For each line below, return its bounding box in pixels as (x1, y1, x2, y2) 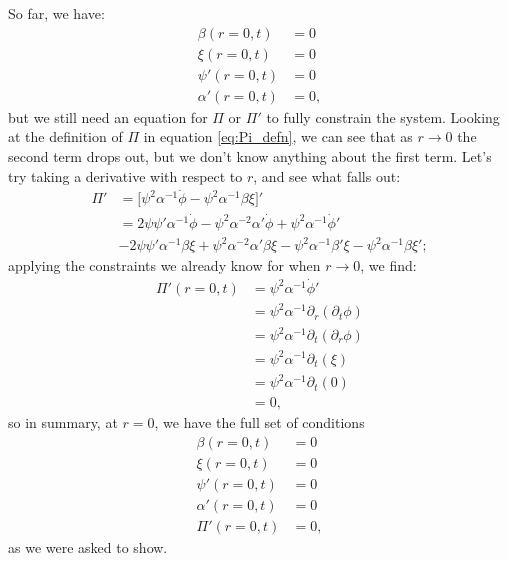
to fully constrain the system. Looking (266, 106, 500, 127)
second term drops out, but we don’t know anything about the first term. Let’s (8, 145, 492, 166)
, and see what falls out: (253, 165, 401, 186)
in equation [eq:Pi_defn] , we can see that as (143, 126, 413, 147)
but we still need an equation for (8, 106, 208, 127)
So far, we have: (8, 3, 105, 23)
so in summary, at (8, 412, 118, 433)
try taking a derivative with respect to (8, 165, 243, 186)
